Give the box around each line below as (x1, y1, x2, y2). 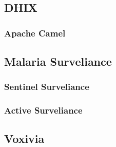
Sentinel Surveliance (4, 80, 89, 93)
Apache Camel (4, 26, 66, 39)
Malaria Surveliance (4, 53, 112, 69)
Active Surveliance (4, 104, 83, 117)
